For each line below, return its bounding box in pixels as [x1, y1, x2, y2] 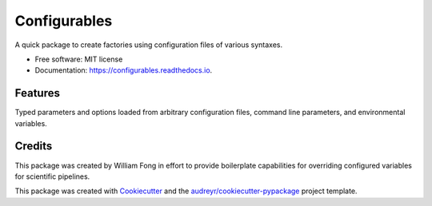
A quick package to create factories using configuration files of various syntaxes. [14, 40, 283, 50]
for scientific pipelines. [14, 172, 90, 181]
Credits [14, 140, 53, 153]
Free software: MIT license [34, 54, 123, 64]
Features [14, 86, 60, 100]
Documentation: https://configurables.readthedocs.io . [34, 65, 213, 75]
